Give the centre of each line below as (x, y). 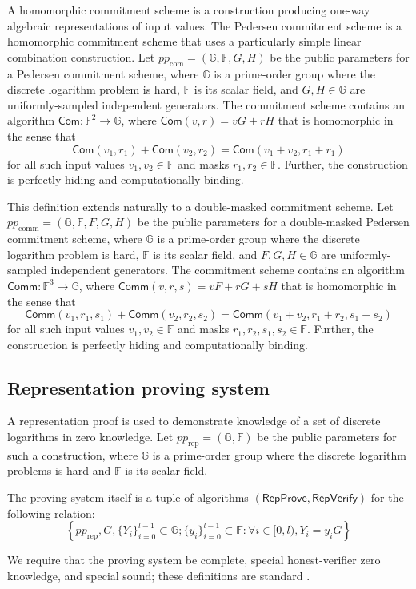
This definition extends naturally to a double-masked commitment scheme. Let (200, 206)
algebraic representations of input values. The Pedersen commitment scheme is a (205, 25)
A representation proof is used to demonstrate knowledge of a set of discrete (194, 421)
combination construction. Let (81, 56)
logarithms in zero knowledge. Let (90, 437)
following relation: (51, 513)
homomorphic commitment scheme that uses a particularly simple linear (184, 41)
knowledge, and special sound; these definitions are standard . (159, 575)
